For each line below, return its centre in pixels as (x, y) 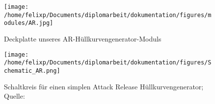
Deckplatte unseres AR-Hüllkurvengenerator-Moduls (83, 38)
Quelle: (14, 96)
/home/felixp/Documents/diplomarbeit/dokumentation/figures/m (108, 15)
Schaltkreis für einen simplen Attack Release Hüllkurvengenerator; (104, 86)
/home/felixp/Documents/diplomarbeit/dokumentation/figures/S (108, 63)
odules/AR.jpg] (29, 23)
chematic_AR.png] (32, 71)
